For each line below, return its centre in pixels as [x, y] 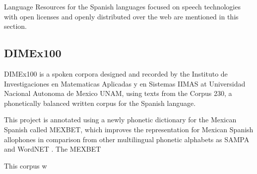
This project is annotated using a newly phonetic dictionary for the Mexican [120, 120]
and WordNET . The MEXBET [53, 149]
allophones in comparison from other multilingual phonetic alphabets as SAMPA [127, 139]
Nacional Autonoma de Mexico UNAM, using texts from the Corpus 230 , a [118, 93]
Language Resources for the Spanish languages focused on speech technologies [122, 6]
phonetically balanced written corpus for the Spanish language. [100, 103]
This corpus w [26, 165]
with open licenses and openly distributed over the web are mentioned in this [121, 16]
